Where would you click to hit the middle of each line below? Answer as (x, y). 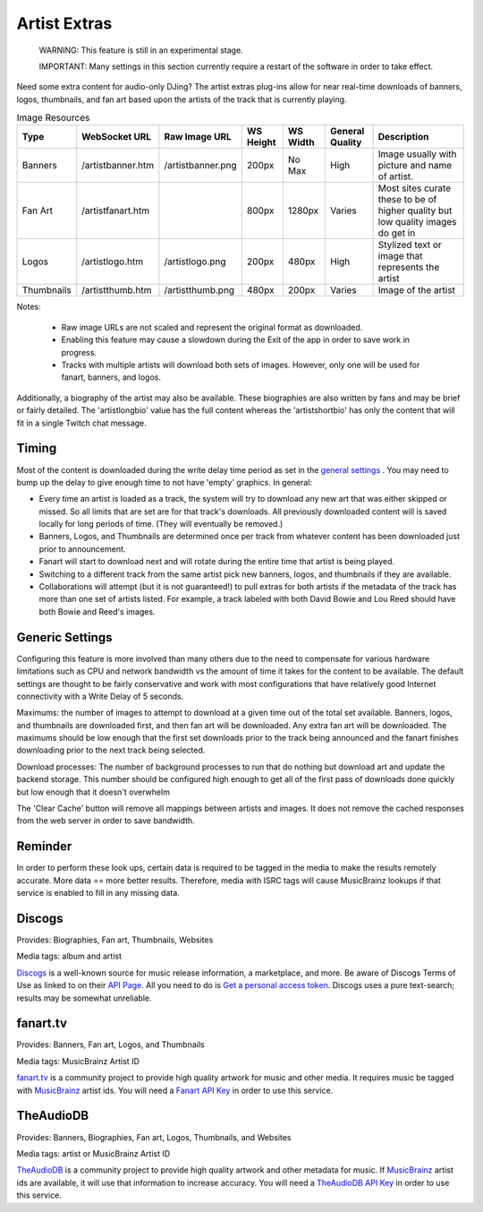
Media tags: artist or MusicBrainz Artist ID (93, 1153)
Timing (37, 448)
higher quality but (415, 211)
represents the (409, 267)
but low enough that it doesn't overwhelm (93, 792)
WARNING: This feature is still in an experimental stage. (141, 50)
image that (400, 256)
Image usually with (417, 154)
